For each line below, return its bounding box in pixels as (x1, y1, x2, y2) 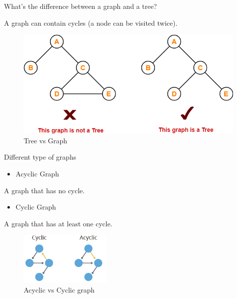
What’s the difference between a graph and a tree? (4, 1, 157, 11)
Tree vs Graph (24, 135, 68, 145)
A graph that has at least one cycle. (4, 218, 113, 228)
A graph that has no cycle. (4, 185, 85, 195)
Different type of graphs (4, 152, 77, 162)
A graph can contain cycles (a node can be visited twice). (4, 17, 178, 28)
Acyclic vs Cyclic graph (24, 284, 95, 295)
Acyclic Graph (15, 168, 59, 178)
